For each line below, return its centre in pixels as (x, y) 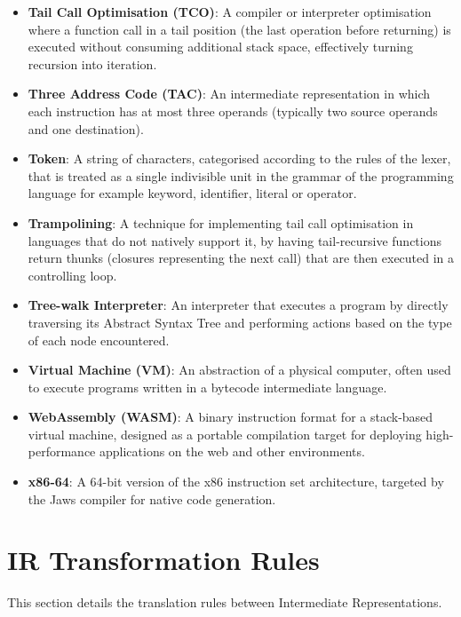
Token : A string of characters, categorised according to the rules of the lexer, (239, 158)
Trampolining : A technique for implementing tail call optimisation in (221, 222)
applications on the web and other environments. (232, 451)
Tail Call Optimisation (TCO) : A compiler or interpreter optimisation (230, 12)
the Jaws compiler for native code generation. (152, 498)
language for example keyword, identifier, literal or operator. (192, 193)
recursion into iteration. (92, 63)
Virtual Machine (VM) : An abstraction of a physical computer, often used (239, 370)
